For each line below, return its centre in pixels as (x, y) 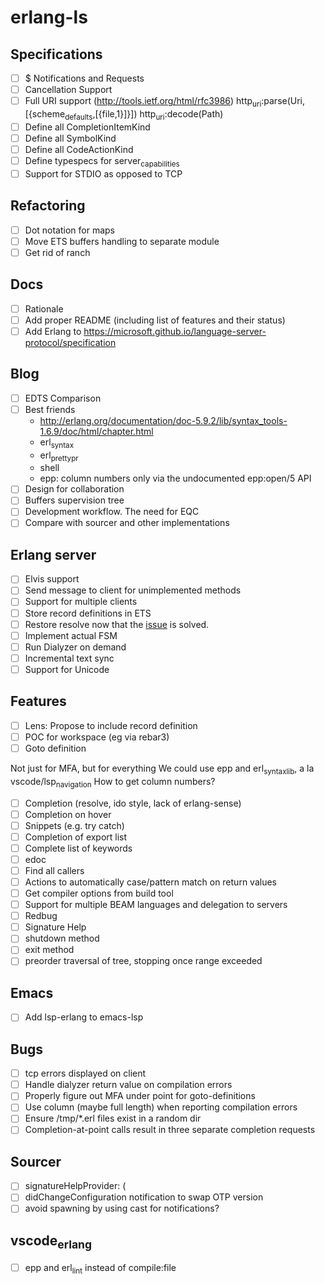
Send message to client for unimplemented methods (133, 590)
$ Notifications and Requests (84, 78)
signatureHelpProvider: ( (75, 1186)
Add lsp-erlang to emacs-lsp (84, 1017)
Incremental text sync (69, 658)
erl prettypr (59, 456)
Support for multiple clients (81, 602)
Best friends (50, 409)
